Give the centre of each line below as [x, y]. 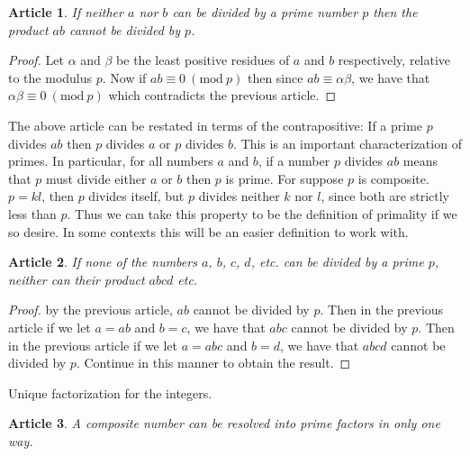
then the [395, 12]
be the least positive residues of [203, 60]
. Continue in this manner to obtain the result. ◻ [213, 363]
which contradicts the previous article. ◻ [222, 95]
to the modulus [50, 77]
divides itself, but [136, 196]
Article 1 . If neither [66, 12]
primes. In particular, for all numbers [111, 161]
